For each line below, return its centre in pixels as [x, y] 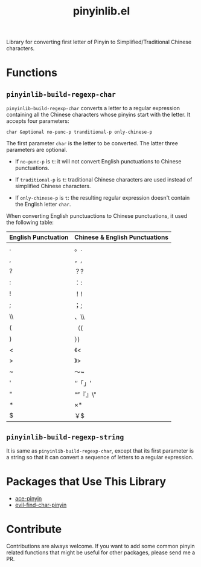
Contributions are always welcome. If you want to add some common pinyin [101, 546]
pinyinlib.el [101, 11]
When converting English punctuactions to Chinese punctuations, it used [97, 216]
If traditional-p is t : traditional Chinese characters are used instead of [104, 180]
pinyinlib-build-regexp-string [65, 437]
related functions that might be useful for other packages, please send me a [101, 552]
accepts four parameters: [38, 121]
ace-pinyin [28, 498]
